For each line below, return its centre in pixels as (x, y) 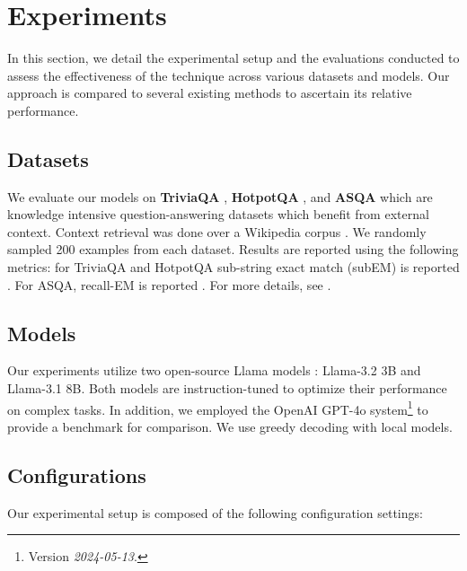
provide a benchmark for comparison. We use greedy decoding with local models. (230, 426)
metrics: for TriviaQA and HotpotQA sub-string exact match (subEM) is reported (233, 267)
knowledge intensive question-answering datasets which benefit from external (218, 214)
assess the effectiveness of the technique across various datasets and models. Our (229, 75)
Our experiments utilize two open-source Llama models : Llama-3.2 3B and (214, 370)
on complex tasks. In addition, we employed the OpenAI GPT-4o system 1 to (218, 408)
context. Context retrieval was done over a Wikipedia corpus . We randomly (217, 231)
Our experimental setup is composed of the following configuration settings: (215, 512)
